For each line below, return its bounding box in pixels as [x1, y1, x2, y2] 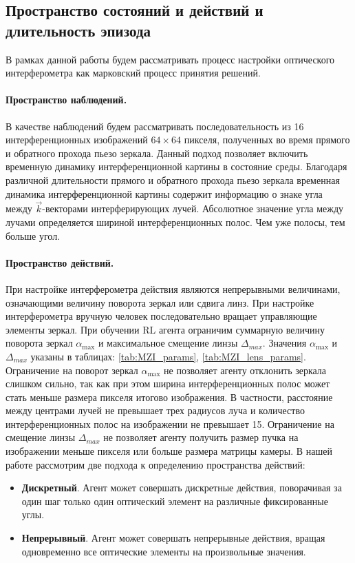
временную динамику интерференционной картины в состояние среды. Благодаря [6, 159, 347, 174]
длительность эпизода [6, 19, 151, 41]
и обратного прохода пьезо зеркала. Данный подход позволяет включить [6, 145, 308, 160]
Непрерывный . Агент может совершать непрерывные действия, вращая [21, 531, 325, 545]
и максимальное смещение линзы [98, 336, 238, 350]
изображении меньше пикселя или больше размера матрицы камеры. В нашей [6, 444, 332, 458]
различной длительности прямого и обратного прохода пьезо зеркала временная [6, 172, 340, 187]
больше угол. [6, 228, 61, 243]
